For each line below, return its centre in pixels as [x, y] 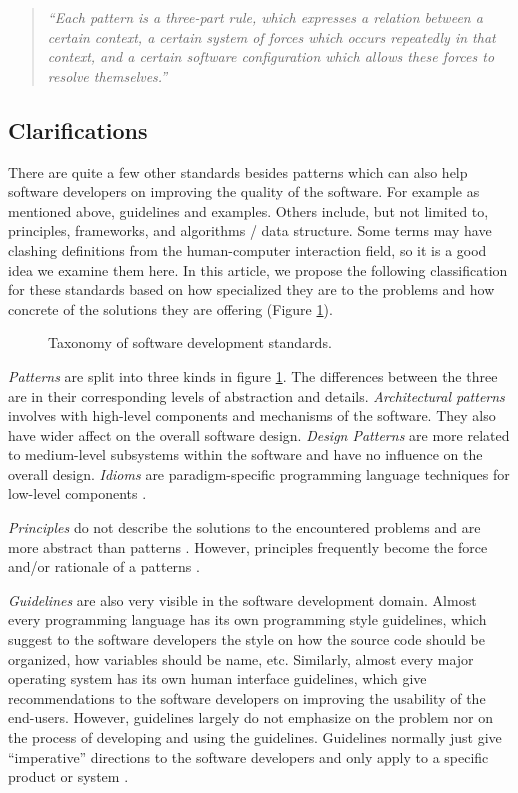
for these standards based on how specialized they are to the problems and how [251, 289]
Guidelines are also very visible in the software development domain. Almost [242, 599]
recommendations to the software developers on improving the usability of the [247, 697]
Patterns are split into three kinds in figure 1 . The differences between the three [253, 375]
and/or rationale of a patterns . [104, 566]
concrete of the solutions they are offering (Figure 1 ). [170, 308]
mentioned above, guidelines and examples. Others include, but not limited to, [248, 210]
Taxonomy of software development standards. [190, 342]
